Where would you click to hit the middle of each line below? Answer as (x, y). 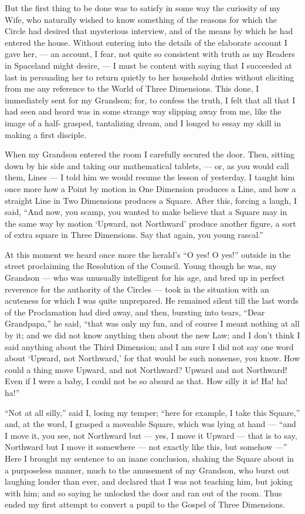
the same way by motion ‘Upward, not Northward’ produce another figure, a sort (150, 223)
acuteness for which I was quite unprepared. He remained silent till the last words (152, 300)
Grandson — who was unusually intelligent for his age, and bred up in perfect (145, 278)
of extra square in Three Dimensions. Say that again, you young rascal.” (134, 235)
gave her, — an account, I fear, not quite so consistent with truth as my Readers (150, 54)
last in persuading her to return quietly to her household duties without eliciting (150, 77)
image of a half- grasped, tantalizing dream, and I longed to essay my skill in (143, 122)
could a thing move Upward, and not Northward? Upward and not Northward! (146, 369)
